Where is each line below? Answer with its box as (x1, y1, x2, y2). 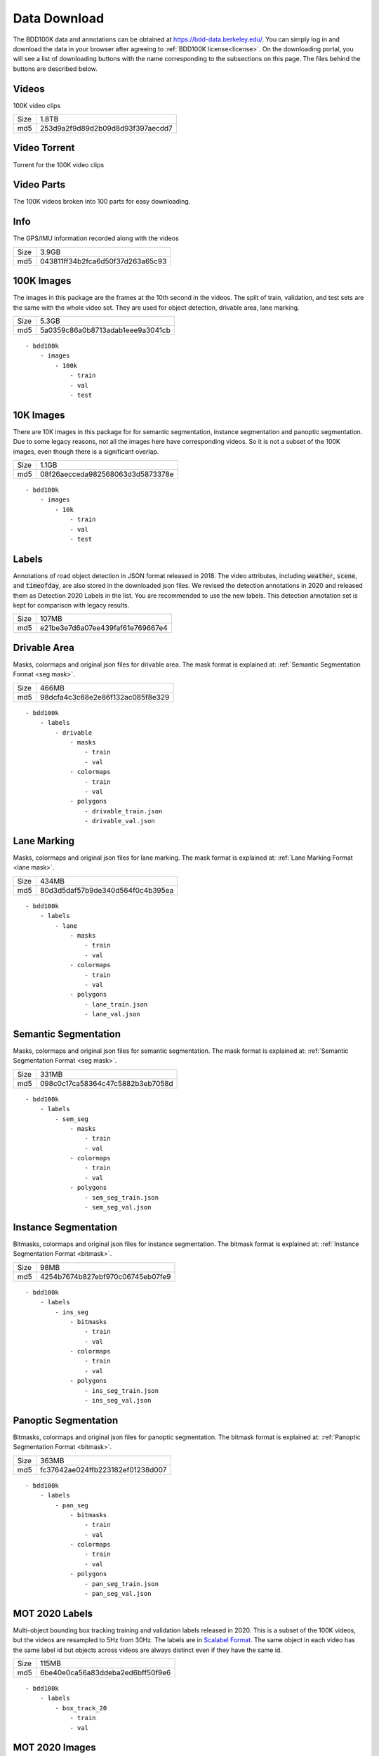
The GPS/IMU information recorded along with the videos (13, 234, 179, 242)
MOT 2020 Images (13, 1742, 96, 1754)
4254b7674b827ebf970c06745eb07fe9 (39, 1271, 171, 1281)
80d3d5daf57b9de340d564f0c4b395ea (39, 885, 174, 895)
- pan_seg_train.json (84, 1580, 159, 1587)
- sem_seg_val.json (84, 1203, 152, 1212)
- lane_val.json (84, 1010, 140, 1018)
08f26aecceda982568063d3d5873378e (39, 469, 175, 479)
